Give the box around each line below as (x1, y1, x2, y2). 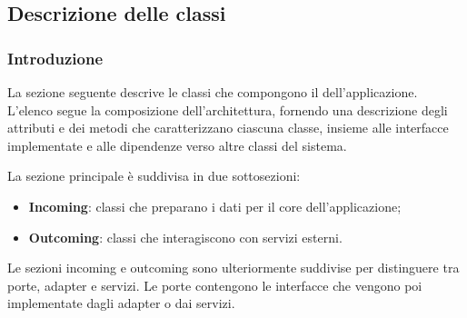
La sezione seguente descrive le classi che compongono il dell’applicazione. (7, 83, 418, 101)
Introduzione (7, 46, 104, 69)
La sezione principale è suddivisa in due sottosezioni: (7, 166, 301, 185)
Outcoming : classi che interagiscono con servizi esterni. (28, 227, 343, 246)
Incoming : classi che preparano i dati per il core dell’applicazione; (28, 196, 402, 215)
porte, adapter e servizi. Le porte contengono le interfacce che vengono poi (7, 275, 422, 294)
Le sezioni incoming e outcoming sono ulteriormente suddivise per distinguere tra (7, 258, 460, 277)
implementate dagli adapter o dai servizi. (7, 293, 235, 313)
